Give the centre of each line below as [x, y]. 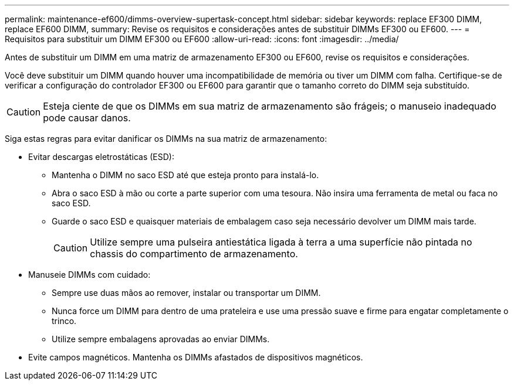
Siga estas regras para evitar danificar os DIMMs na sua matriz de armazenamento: [166, 139]
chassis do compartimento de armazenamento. [194, 254]
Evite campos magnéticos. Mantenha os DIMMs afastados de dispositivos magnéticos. [196, 357]
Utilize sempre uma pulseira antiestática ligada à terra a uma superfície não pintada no [281, 242]
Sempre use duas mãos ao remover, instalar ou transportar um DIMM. [186, 293]
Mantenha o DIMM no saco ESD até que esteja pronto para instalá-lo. [185, 175]
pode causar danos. [87, 118]
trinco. [64, 321]
